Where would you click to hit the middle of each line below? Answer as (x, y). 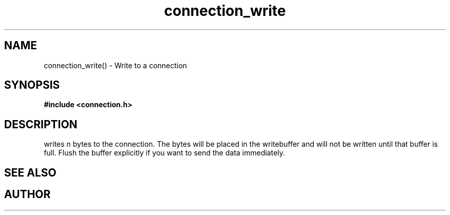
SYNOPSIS (32, 85)
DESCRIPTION (41, 124)
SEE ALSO (30, 172)
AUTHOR (27, 194)
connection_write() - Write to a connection (115, 65)
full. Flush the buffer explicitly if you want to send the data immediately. (164, 153)
